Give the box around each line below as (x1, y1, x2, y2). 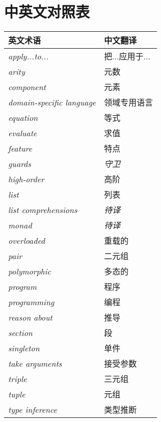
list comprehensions (8, 203, 77, 216)
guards (8, 157, 31, 170)
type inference (8, 403, 57, 415)
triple (8, 372, 27, 385)
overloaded (8, 234, 45, 246)
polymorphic (8, 265, 51, 277)
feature (8, 142, 32, 154)
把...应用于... (104, 50, 150, 62)
